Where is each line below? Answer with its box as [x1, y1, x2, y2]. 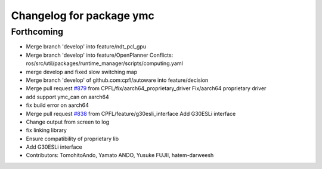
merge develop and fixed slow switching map [26, 68, 138, 75]
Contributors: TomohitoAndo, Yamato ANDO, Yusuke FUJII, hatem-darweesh [26, 152, 214, 159]
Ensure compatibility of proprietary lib [26, 135, 119, 142]
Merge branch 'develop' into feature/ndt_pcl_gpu [26, 43, 146, 50]
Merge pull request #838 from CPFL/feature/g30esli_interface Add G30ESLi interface [26, 110, 236, 117]
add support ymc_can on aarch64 [26, 93, 110, 100]
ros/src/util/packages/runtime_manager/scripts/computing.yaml [26, 60, 183, 67]
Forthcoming [11, 26, 64, 37]
